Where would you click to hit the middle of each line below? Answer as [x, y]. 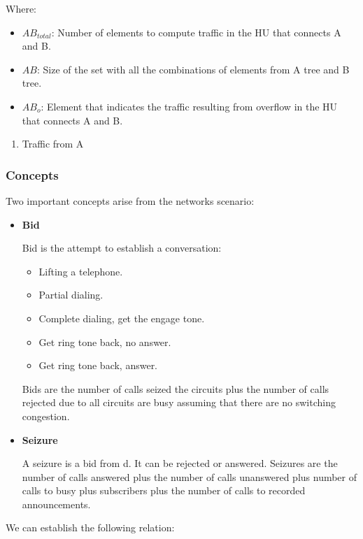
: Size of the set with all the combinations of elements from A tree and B [193, 69]
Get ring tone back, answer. [98, 365]
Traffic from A [53, 144]
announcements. [56, 504]
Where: [21, 8]
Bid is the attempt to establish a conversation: [122, 248]
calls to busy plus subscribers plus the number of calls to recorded [164, 490]
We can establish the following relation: [90, 527]
